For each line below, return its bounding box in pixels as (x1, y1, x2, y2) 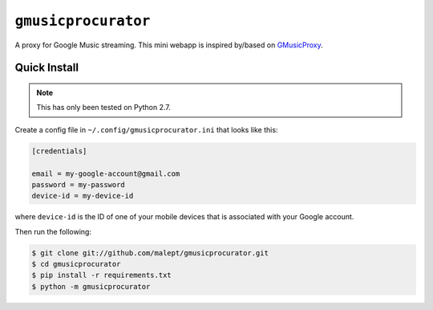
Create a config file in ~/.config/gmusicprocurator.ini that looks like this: (14, 124, 278, 134)
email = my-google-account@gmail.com (31, 169, 180, 178)
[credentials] (31, 146, 87, 156)
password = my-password (31, 180, 126, 189)
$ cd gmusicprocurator (31, 259, 121, 269)
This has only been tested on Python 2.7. (36, 103, 172, 112)
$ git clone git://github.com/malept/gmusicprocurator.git (31, 248, 269, 257)
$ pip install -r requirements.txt (31, 271, 172, 280)
